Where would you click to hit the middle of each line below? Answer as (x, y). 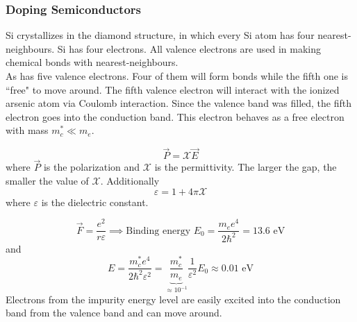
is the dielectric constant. (95, 202)
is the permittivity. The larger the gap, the (246, 167)
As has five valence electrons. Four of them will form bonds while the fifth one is (177, 76)
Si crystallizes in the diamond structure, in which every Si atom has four (160, 35)
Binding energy (158, 231)
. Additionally (130, 180)
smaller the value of (47, 180)
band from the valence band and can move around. (114, 313)
